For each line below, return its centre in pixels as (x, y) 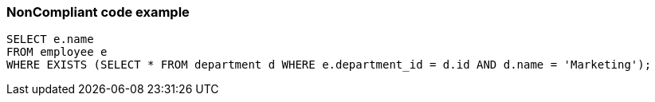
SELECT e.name (50, 39)
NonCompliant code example (98, 12)
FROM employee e (57, 52)
